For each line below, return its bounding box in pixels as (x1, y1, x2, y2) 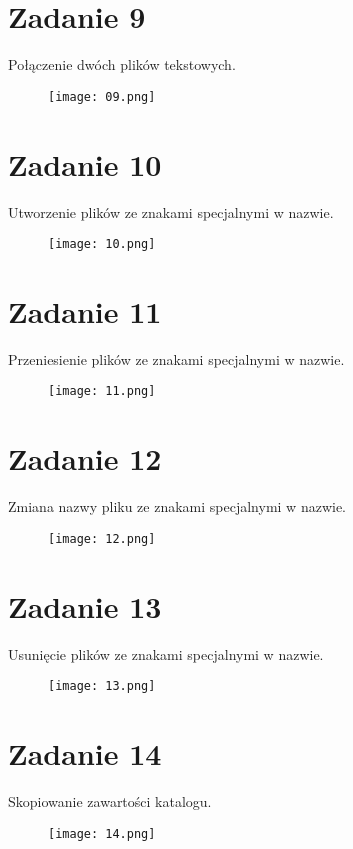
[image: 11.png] (48, 384, 156, 399)
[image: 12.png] (48, 531, 156, 546)
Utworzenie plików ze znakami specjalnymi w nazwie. (8, 201, 334, 222)
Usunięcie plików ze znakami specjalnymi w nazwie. (8, 643, 324, 664)
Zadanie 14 (8, 733, 162, 774)
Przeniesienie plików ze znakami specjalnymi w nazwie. (8, 348, 345, 369)
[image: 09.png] (48, 89, 156, 104)
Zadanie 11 (8, 290, 162, 331)
